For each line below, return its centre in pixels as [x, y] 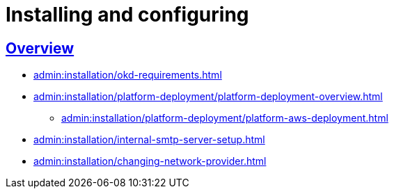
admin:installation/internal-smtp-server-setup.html [149, 140]
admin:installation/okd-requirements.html [128, 75]
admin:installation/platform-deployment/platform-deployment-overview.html [208, 97]
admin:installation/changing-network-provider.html [150, 161]
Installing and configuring [127, 15]
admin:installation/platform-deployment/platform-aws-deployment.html [225, 118]
